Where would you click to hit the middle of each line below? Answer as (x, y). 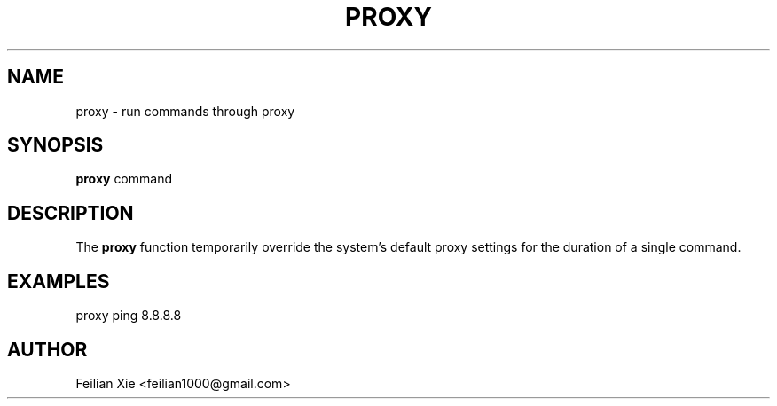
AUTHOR (47, 349)
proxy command (124, 179)
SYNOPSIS (55, 145)
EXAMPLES (59, 281)
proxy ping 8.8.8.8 (129, 316)
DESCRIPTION (71, 213)
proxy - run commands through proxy (185, 111)
